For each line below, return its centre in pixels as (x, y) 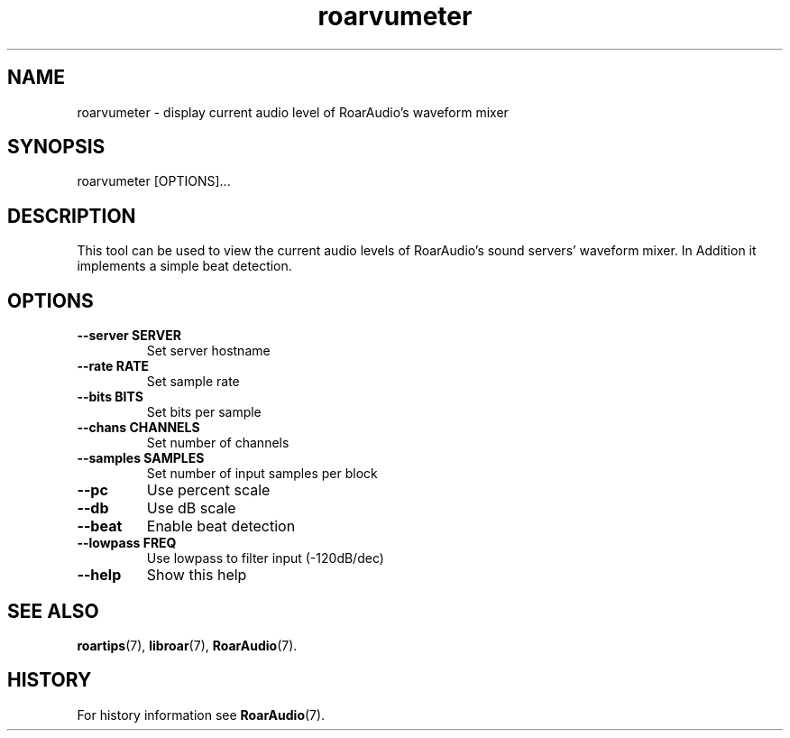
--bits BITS (110, 397)
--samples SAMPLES (141, 458)
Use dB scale (191, 508)
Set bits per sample (204, 412)
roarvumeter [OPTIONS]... (154, 181)
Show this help (197, 575)
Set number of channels (218, 443)
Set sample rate (193, 382)
